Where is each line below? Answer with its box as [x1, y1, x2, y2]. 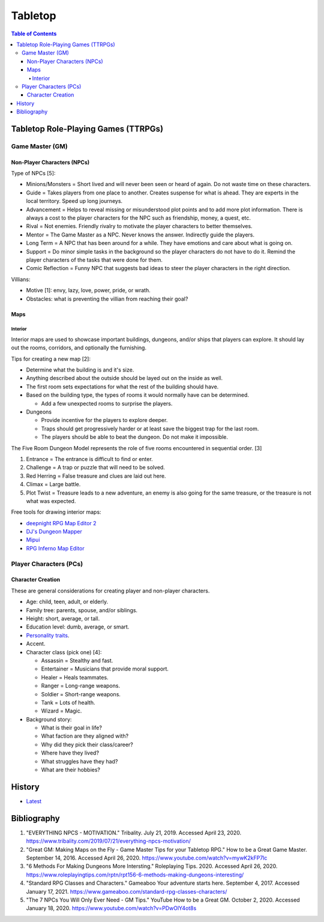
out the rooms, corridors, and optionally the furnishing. [11, 344, 147, 351]
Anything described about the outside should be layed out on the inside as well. [26, 375, 223, 382]
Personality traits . [26, 631, 70, 639]
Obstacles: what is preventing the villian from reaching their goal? [26, 295, 188, 303]
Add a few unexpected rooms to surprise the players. [41, 400, 173, 407]
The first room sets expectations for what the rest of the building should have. [26, 383, 219, 390]
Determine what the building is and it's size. [26, 366, 134, 373]
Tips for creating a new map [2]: [11, 355, 91, 363]
